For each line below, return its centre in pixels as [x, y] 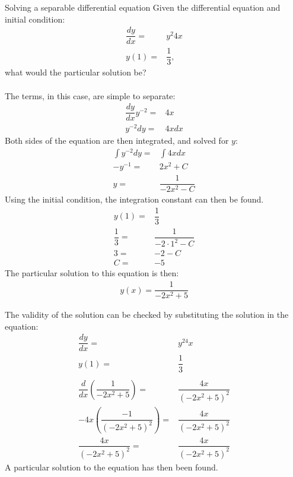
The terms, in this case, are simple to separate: [90, 95]
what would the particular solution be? [76, 72]
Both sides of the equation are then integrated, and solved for [117, 140]
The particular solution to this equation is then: [92, 273]
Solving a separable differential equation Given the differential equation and [143, 7]
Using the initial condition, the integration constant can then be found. [134, 199]
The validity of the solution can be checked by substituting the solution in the [147, 315]
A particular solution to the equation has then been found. [112, 467]
